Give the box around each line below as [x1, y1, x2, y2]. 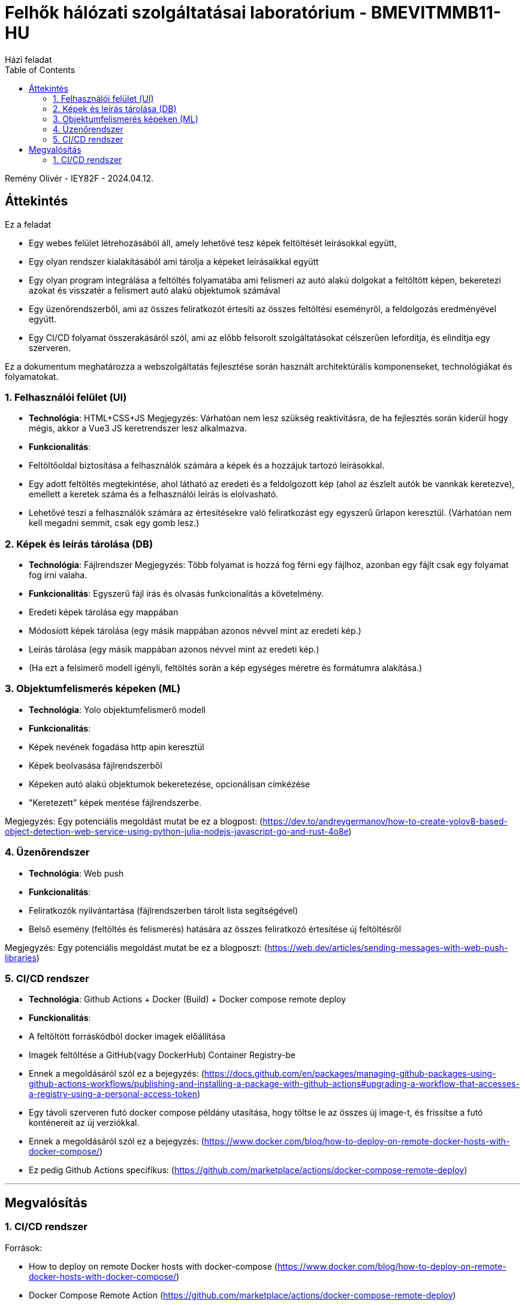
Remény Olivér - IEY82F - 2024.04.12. [5, 173, 153, 183]
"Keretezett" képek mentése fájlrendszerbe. [29, 797, 202, 808]
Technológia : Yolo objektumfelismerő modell [29, 704, 206, 715]
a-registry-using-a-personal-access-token [29, 1089, 197, 1099]
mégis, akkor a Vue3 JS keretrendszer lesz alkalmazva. [29, 423, 247, 434]
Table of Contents [5, 64, 76, 75]
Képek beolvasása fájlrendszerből [29, 760, 162, 771]
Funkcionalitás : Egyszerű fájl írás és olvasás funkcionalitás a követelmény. [29, 588, 324, 599]
